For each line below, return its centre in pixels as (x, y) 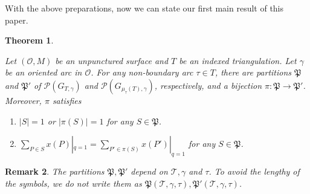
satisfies (67, 100)
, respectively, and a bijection (208, 85)
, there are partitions (253, 72)
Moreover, (23, 100)
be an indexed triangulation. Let (238, 60)
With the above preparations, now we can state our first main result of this (144, 8)
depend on (149, 171)
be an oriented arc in (44, 72)
